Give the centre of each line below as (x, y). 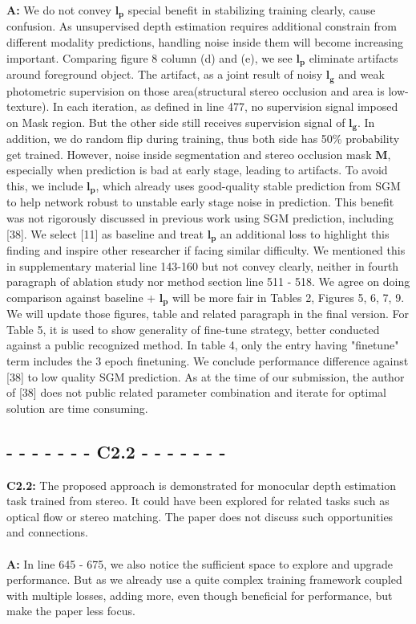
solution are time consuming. (77, 408)
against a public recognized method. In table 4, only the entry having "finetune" (203, 345)
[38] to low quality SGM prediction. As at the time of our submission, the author (206, 376)
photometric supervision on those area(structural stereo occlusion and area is (196, 90)
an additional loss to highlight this (305, 233)
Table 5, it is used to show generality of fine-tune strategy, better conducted (193, 329)
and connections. (47, 532)
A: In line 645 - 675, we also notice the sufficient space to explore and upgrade (200, 563)
